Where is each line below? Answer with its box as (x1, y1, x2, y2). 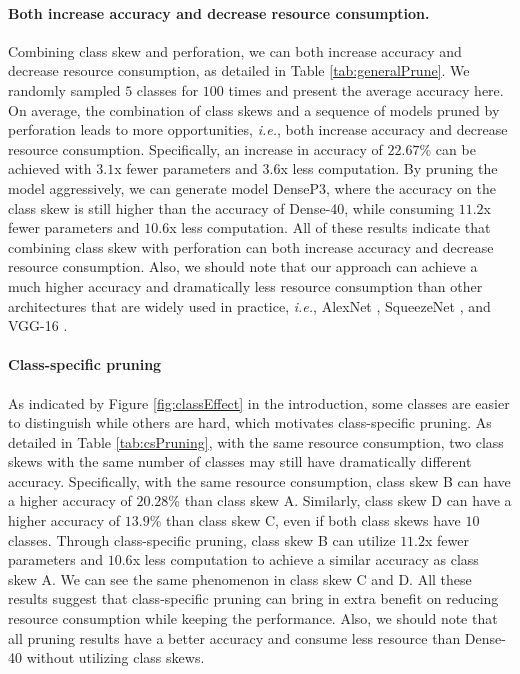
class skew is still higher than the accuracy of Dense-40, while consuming (8, 197, 455, 218)
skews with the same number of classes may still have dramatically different (8, 451, 472, 472)
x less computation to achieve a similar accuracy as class (132, 549, 479, 570)
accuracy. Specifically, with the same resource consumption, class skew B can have (8, 470, 511, 491)
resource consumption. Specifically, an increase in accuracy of (8, 138, 383, 159)
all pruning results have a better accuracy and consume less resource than (8, 627, 461, 648)
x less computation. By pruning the (280, 158, 498, 179)
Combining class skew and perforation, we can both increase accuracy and (8, 40, 462, 61)
